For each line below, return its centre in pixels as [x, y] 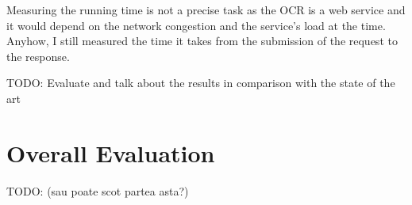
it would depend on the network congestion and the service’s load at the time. [196, 25]
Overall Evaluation [111, 152]
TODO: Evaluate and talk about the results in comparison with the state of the [201, 83]
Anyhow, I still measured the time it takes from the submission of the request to [202, 41]
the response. [38, 56]
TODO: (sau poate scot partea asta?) [98, 190]
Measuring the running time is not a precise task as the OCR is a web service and [206, 9]
